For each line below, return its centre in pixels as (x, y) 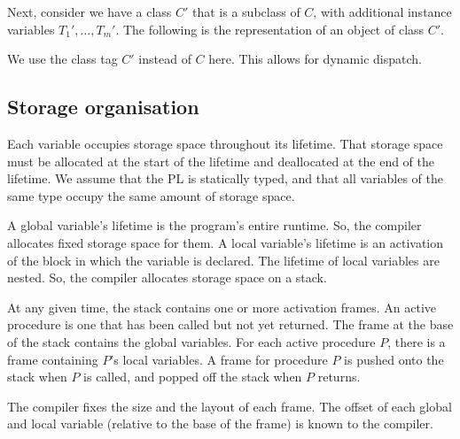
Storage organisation (103, 107)
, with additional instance (382, 12)
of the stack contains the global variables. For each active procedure (191, 341)
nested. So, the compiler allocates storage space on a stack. (167, 277)
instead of (165, 59)
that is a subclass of (246, 12)
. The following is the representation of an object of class (270, 29)
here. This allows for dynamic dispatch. (315, 59)
